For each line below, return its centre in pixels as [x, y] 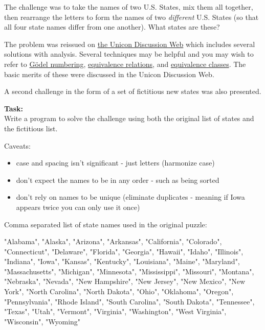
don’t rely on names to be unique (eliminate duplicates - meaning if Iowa [130, 197]
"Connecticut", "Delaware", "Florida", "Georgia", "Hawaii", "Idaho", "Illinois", [124, 251]
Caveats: [17, 145]
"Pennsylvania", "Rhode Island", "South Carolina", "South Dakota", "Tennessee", [129, 301]
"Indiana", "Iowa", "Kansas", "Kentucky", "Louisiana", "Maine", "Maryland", [122, 261]
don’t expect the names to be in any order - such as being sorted [118, 180]
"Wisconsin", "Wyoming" [42, 321]
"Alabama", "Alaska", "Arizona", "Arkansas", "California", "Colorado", [113, 241]
